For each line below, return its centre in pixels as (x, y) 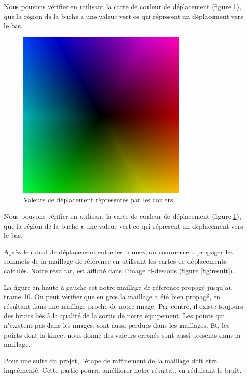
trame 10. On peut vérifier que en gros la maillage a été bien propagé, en (112, 297)
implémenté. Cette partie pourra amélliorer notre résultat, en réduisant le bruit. (123, 370)
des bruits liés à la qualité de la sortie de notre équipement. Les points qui (115, 315)
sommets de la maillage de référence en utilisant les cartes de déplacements (115, 261)
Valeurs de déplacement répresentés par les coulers (98, 200)
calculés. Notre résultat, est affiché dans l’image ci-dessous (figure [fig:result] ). (119, 270)
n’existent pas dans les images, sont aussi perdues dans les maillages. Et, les (117, 325)
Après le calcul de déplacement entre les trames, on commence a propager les (119, 251)
